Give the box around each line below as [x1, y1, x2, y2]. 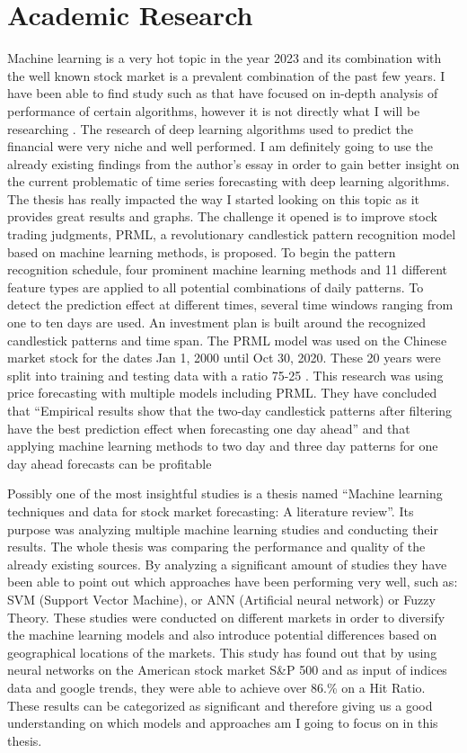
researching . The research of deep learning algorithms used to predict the [7, 119, 414, 138]
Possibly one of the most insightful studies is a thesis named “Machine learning [7, 484, 443, 503]
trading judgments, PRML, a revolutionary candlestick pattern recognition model [7, 225, 456, 244]
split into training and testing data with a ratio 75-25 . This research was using [7, 365, 444, 384]
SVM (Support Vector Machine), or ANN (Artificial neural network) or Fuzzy [7, 589, 436, 608]
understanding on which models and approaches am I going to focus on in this [7, 713, 438, 732]
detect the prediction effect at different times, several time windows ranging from [7, 295, 454, 314]
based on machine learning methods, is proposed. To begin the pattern [7, 242, 396, 261]
